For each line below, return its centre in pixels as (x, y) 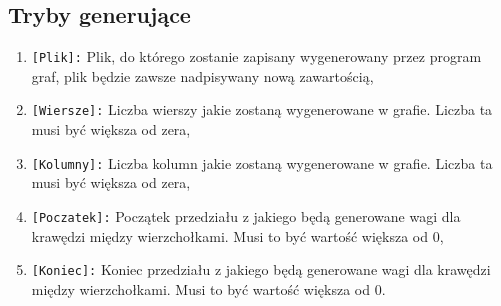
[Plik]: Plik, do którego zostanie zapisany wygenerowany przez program (256, 56)
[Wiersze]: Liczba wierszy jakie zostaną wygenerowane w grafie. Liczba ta (262, 109)
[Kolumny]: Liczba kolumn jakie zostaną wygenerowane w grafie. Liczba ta (262, 162)
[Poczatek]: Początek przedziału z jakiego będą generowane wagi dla (246, 215)
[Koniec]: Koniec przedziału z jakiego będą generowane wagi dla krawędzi (261, 269)
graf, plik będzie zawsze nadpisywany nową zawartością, (202, 75)
